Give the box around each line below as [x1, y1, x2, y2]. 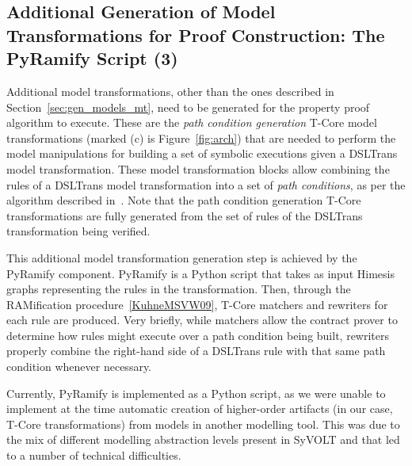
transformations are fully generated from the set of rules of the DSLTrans [6, 207, 363, 223]
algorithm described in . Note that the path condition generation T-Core [6, 192, 361, 208]
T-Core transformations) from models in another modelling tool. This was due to [6, 415, 400, 432]
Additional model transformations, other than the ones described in [6, 82, 334, 99]
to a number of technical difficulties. [6, 447, 181, 464]
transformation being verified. [6, 223, 151, 239]
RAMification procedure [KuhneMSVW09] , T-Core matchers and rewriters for [6, 296, 388, 312]
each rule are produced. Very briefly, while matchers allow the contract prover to [6, 311, 398, 328]
